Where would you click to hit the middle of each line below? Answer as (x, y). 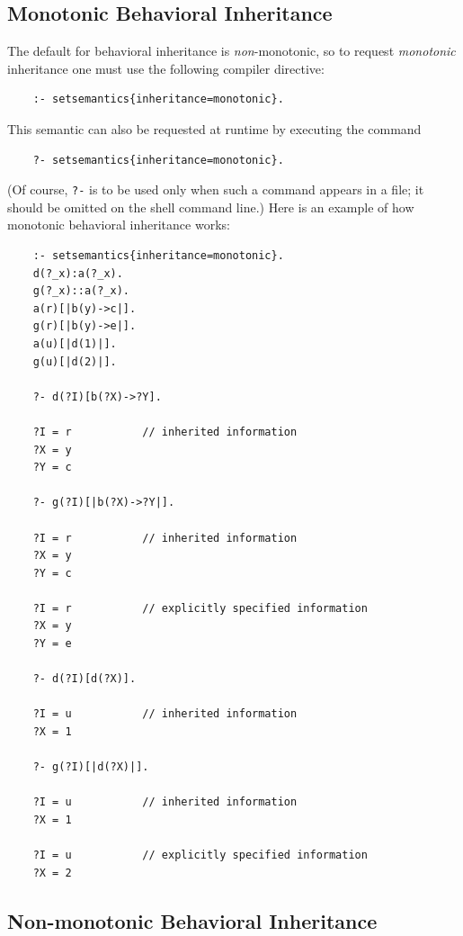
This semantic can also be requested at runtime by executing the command (214, 128)
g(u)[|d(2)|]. (75, 361)
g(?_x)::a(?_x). (81, 291)
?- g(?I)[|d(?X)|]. (91, 767)
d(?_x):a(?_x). (78, 273)
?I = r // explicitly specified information (200, 608)
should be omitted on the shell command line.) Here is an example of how (211, 207)
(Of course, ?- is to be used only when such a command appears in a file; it (216, 189)
